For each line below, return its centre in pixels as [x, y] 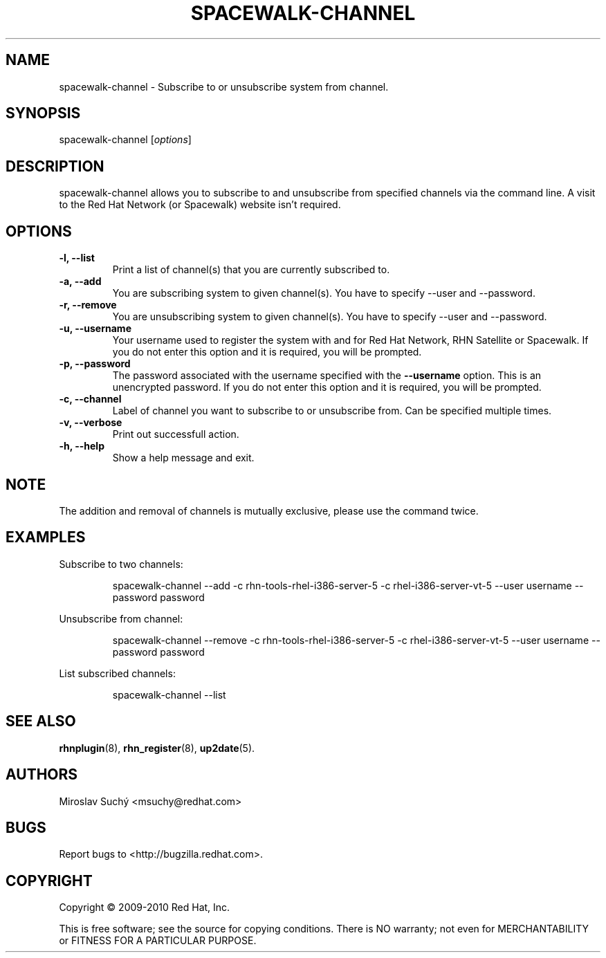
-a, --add [80, 282]
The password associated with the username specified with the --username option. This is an [327, 376]
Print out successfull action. [176, 434]
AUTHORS [42, 775]
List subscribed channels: [117, 673]
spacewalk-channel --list [169, 694]
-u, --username [95, 329]
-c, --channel [90, 399]
